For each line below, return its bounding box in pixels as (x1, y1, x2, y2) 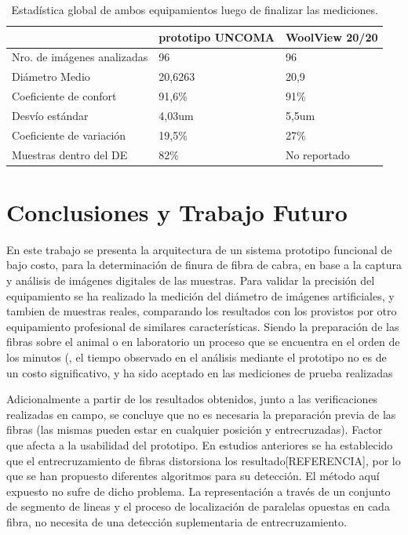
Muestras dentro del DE (12, 146, 128, 162)
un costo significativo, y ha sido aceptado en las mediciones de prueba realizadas (6, 364, 393, 380)
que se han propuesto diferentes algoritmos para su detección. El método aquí (6, 468, 380, 484)
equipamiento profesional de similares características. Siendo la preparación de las (6, 318, 399, 334)
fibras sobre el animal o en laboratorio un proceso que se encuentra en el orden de (6, 333, 400, 350)
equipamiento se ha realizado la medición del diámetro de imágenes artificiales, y (6, 287, 395, 304)
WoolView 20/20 (285, 28, 378, 45)
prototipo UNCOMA (158, 28, 275, 45)
